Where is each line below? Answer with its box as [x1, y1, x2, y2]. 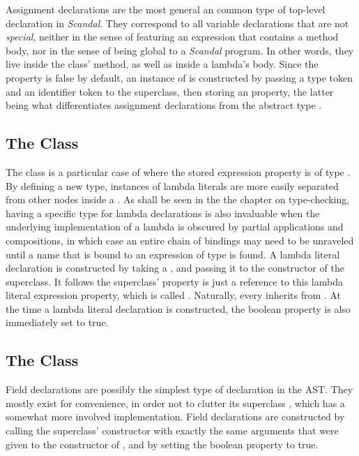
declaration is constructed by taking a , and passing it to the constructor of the [6, 260, 344, 275]
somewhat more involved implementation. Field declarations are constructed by [6, 409, 345, 424]
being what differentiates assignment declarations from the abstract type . [6, 98, 322, 112]
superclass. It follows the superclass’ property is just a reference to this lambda [6, 274, 343, 288]
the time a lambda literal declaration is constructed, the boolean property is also [6, 301, 351, 316]
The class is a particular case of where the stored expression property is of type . [6, 164, 351, 179]
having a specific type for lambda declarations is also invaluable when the [6, 205, 320, 220]
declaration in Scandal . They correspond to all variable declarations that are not [6, 15, 349, 30]
